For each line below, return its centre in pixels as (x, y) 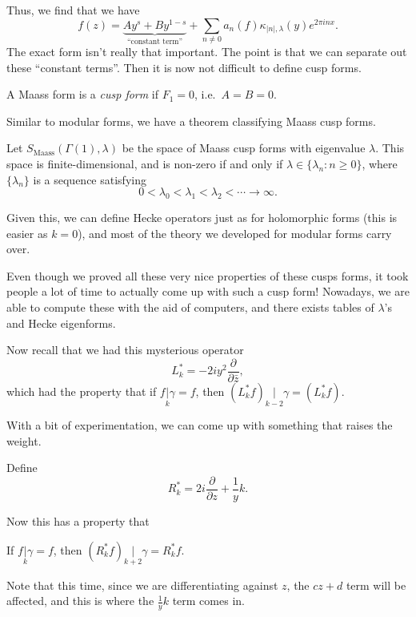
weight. (24, 440)
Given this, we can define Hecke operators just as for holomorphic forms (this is (202, 218)
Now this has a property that (78, 520)
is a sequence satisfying (90, 179)
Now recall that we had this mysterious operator (125, 350)
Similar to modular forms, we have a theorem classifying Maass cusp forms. (191, 121)
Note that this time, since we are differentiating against (142, 585)
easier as (27, 233)
